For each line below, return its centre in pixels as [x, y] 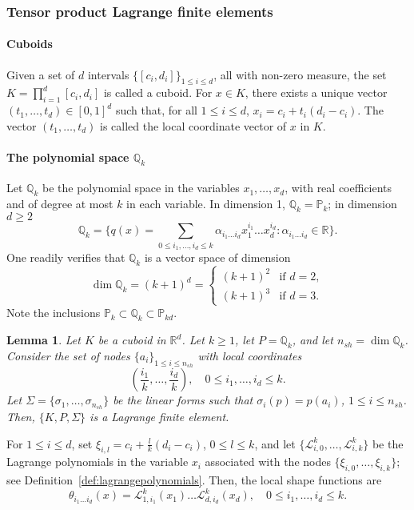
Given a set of [41, 74]
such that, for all [156, 110]
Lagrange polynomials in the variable [98, 462]
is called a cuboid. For [158, 92]
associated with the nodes [268, 462]
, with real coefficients [338, 188]
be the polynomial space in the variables [141, 188]
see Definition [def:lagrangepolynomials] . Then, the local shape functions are [194, 480]
